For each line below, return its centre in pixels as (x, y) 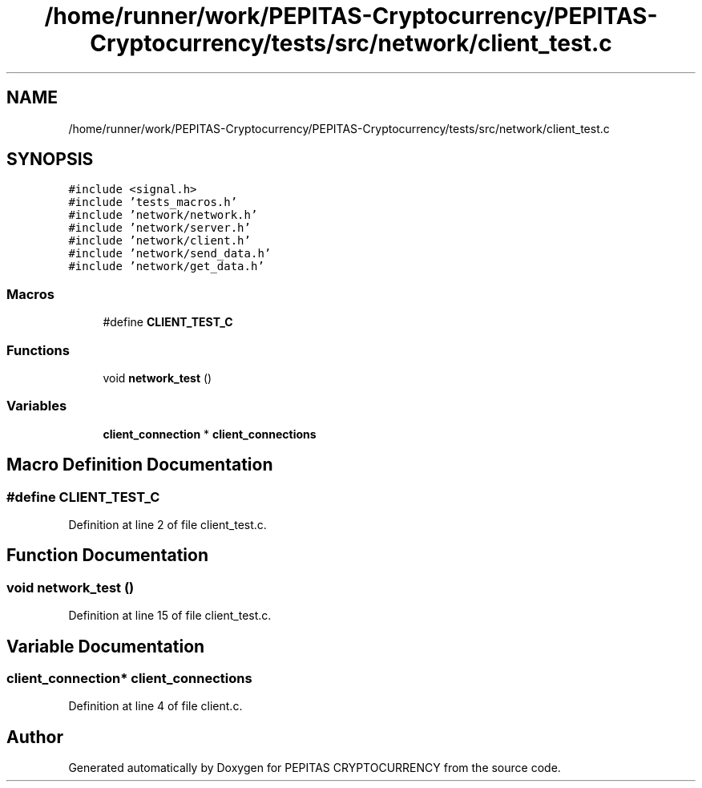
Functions (38, 350)
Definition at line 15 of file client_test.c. (170, 616)
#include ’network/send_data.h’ (170, 254)
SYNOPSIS (50, 160)
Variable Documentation (106, 646)
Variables (37, 406)
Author (35, 737)
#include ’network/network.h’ (163, 215)
